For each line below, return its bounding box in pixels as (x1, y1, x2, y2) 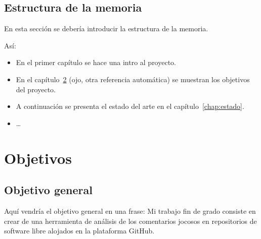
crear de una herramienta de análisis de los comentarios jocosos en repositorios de (4, 215, 257, 226)
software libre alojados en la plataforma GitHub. (4, 225, 155, 236)
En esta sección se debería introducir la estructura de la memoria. (4, 23, 208, 34)
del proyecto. (16, 84, 56, 94)
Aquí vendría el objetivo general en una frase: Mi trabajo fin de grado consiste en (4, 205, 256, 216)
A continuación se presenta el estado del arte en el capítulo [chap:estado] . (16, 101, 244, 111)
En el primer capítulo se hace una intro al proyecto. (16, 57, 176, 68)
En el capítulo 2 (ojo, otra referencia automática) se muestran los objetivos (16, 74, 250, 84)
